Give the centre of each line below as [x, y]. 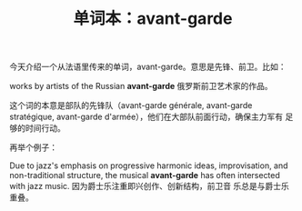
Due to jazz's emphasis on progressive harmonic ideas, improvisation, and [149, 166]
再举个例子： [33, 147]
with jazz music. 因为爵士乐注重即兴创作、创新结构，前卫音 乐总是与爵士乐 [149, 186]
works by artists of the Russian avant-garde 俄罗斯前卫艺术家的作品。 [141, 86]
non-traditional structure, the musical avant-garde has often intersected [145, 176]
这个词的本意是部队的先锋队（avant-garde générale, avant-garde [131, 105]
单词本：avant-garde [153, 19]
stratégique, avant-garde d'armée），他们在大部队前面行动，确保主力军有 [146, 117]
